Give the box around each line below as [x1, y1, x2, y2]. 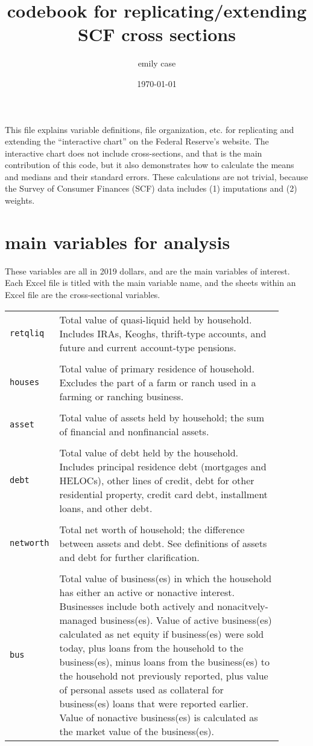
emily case [138, 57, 176, 70]
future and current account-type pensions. [59, 340, 236, 354]
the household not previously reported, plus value [59, 668, 268, 683]
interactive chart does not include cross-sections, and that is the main [5, 146, 262, 159]
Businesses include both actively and [59, 598, 214, 613]
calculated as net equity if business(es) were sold [59, 626, 264, 641]
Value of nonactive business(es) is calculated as [59, 710, 258, 724]
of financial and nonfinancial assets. [59, 424, 209, 438]
